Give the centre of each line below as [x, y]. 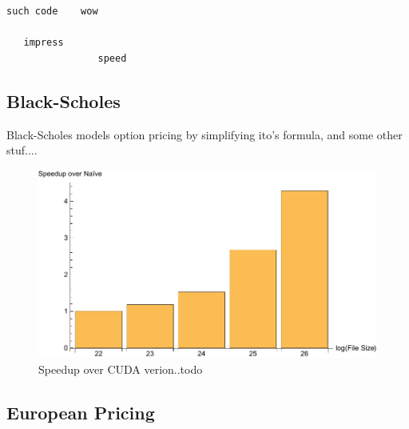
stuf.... [22, 150]
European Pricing [81, 412]
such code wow [52, 11]
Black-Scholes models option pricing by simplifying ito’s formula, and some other [204, 134]
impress [44, 43]
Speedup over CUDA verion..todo [121, 369]
